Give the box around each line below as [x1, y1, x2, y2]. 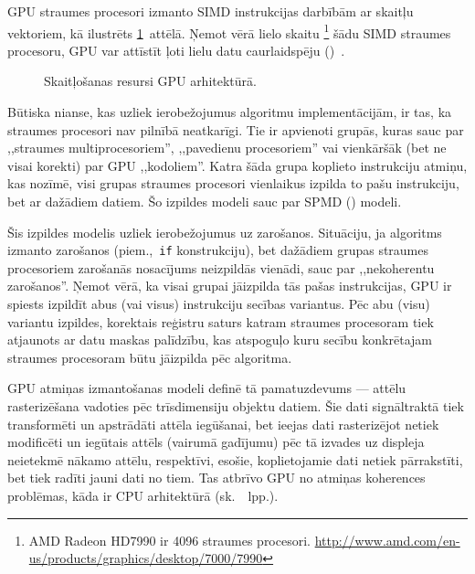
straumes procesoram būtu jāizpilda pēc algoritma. [7, 347, 292, 367]
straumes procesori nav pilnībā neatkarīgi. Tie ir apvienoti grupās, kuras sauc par [7, 120, 464, 139]
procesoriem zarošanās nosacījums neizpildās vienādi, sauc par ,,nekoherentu [7, 258, 435, 277]
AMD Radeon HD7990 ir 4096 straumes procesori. [28, 530, 311, 549]
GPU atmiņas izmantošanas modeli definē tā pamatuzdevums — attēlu [7, 378, 406, 398]
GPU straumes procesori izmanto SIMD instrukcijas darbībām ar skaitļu [7, 2, 414, 20]
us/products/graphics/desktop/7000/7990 [28, 548, 263, 568]
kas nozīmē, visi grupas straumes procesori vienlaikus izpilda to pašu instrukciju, [7, 174, 459, 193]
